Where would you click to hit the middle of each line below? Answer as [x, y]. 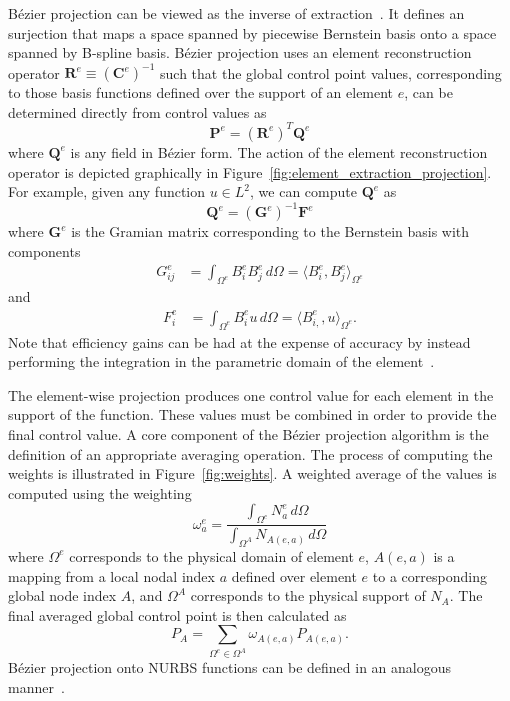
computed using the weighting [100, 492]
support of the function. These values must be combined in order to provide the [252, 414]
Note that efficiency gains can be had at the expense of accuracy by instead [239, 341]
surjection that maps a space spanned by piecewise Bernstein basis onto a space [252, 32]
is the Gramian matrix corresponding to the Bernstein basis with [270, 231]
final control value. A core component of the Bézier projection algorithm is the [248, 434]
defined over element [294, 575]
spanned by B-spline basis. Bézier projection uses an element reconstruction [240, 52]
